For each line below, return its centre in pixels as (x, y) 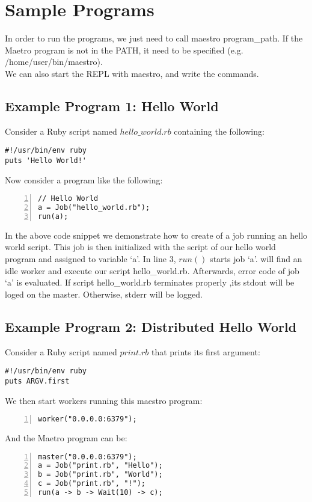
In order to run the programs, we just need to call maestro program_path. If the (154, 38)
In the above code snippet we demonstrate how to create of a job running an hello (156, 235)
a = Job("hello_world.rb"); (94, 208)
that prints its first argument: (206, 351)
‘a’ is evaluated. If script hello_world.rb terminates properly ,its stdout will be (150, 282)
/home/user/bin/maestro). (54, 62)
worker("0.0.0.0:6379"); (87, 419)
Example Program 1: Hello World (112, 106)
